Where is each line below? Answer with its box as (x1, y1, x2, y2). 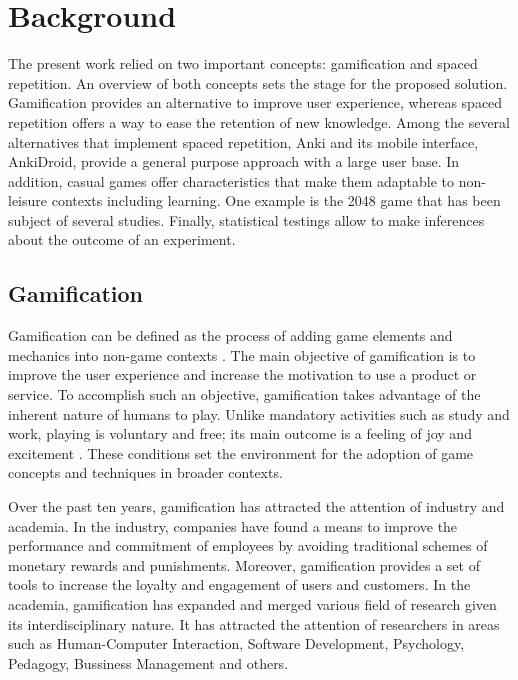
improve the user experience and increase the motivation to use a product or (8, 364, 477, 385)
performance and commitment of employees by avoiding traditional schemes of (8, 535, 488, 556)
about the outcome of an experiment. (8, 229, 236, 250)
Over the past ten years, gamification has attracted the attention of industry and (8, 496, 505, 517)
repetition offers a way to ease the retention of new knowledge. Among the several (8, 111, 510, 132)
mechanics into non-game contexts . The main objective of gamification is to (8, 344, 476, 365)
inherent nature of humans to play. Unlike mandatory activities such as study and (8, 403, 510, 424)
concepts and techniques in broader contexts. (8, 462, 283, 483)
